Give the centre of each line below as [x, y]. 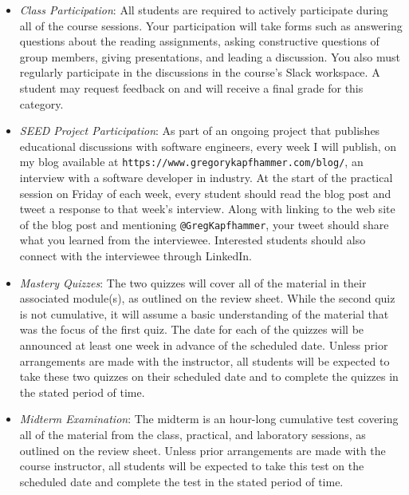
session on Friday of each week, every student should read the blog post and [205, 193]
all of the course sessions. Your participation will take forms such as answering [211, 25]
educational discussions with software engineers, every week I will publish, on [208, 146]
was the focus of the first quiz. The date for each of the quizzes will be [192, 329]
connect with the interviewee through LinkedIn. [136, 256]
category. [41, 103]
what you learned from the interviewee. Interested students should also [193, 240]
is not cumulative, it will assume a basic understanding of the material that [204, 313]
